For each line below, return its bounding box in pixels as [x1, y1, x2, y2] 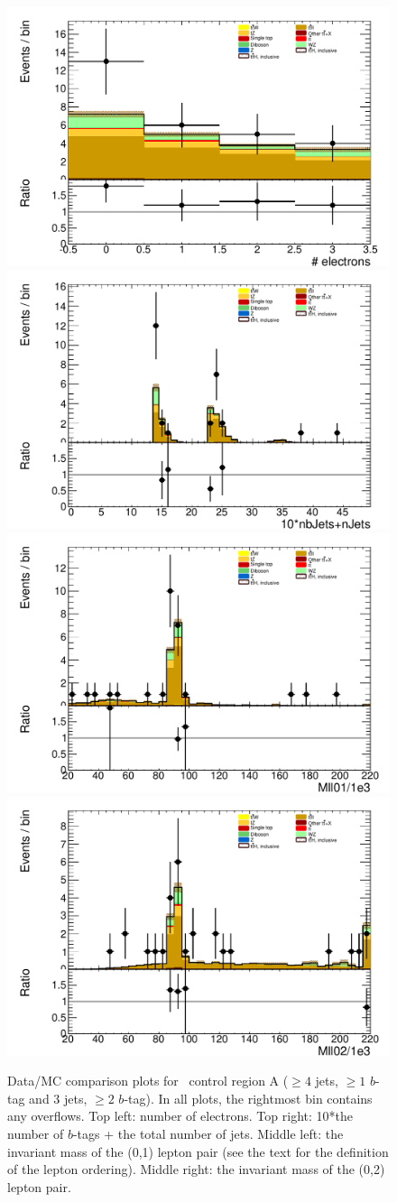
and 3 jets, [29, 1088, 88, 1107]
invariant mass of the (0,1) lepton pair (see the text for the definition [7, 1142, 389, 1160]
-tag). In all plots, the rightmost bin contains [124, 1088, 373, 1107]
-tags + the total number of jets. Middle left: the [72, 1123, 344, 1142]
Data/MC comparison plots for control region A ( [7, 1071, 289, 1090]
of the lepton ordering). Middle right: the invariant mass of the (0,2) [7, 1160, 385, 1179]
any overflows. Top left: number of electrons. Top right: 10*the [7, 1106, 353, 1125]
